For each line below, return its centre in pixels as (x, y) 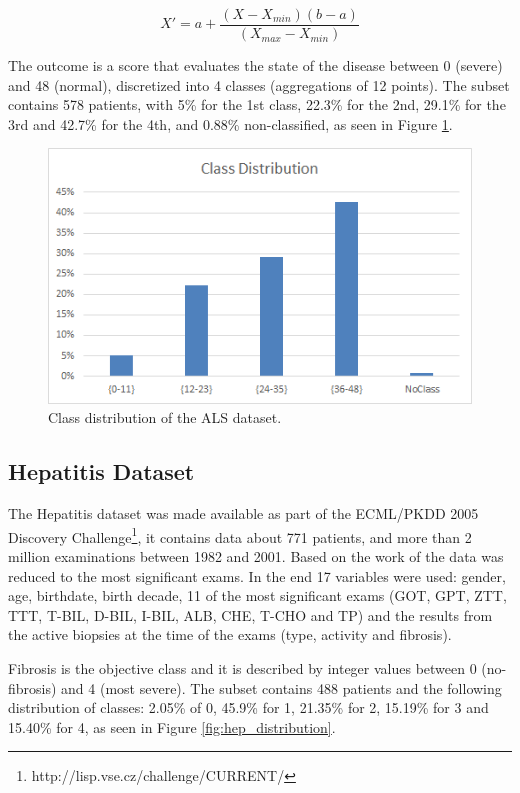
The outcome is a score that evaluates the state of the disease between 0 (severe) (255, 65)
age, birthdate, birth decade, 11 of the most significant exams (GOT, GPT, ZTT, (257, 595)
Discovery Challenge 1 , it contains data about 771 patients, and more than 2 (240, 535)
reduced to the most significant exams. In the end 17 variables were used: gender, (257, 575)
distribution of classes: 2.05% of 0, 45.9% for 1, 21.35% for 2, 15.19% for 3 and (248, 707)
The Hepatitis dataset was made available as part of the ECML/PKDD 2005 (243, 513)
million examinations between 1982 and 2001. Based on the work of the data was (256, 555)
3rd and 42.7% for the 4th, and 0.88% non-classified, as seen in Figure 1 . (230, 123)
